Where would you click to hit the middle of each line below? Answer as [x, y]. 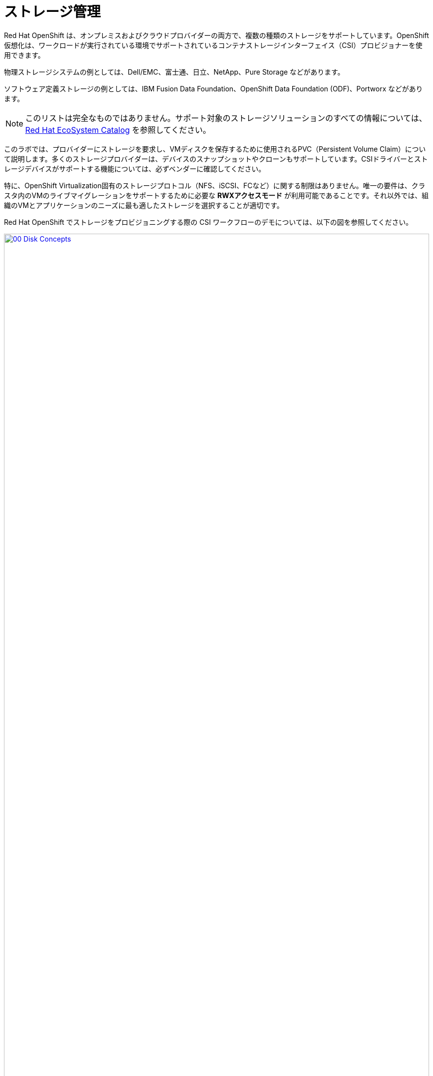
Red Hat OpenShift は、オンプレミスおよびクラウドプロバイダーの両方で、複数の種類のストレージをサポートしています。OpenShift [216, 35]
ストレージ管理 [52, 12]
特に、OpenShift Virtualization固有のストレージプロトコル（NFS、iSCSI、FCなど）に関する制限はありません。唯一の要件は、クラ [215, 185]
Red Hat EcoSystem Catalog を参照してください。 [118, 130]
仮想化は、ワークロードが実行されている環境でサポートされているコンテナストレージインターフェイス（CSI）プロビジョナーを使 [213, 45]
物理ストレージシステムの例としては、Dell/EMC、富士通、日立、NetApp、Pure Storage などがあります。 [174, 72]
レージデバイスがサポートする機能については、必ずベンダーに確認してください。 [135, 168]
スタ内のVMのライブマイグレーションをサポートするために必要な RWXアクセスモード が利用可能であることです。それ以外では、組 [216, 195]
